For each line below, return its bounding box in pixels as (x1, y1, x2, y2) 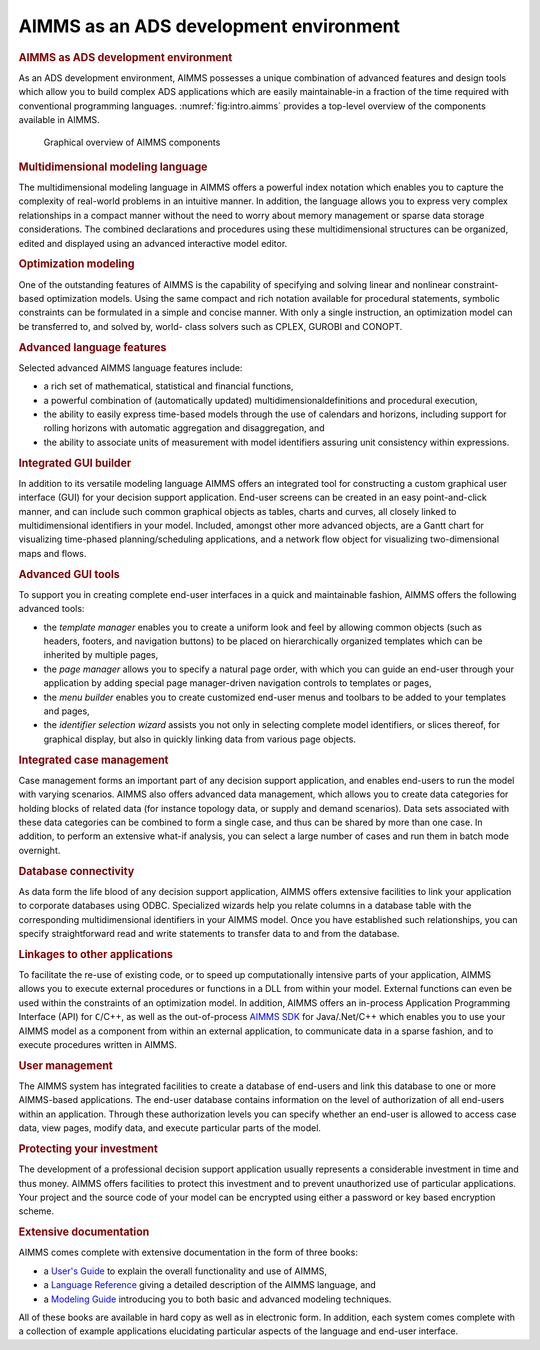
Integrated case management (18, 753, 169, 767)
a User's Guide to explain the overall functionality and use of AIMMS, (43, 1265, 328, 1277)
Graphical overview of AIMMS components (43, 136, 221, 149)
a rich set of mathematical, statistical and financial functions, (43, 380, 294, 392)
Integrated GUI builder (18, 456, 132, 470)
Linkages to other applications (18, 947, 174, 961)
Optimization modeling (18, 257, 135, 271)
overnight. (18, 844, 61, 856)
